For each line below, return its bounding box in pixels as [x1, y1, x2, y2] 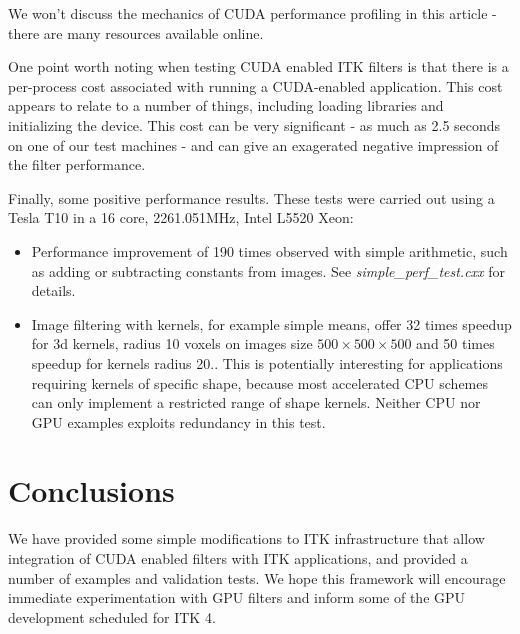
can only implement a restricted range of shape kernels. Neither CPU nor [31, 392, 481, 413]
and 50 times [416, 333, 495, 354]
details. [31, 280, 76, 301]
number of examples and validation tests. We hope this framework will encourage [8, 567, 506, 588]
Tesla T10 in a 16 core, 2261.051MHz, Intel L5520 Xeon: [8, 207, 354, 228]
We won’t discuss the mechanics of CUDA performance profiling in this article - [8, 3, 497, 23]
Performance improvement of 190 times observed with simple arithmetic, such [31, 240, 508, 261]
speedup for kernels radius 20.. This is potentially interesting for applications [31, 352, 503, 373]
